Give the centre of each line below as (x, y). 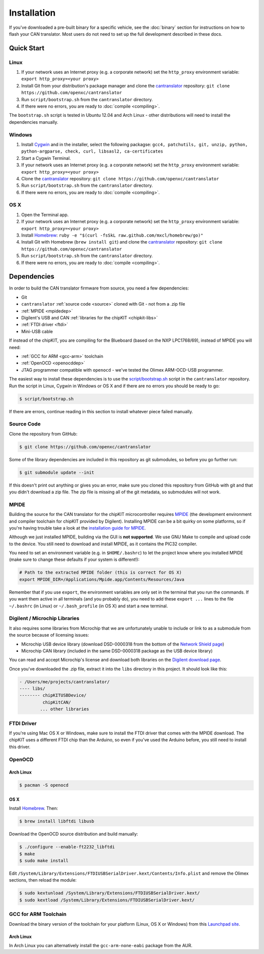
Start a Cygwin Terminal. (46, 158)
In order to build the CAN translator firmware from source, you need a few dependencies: (99, 288)
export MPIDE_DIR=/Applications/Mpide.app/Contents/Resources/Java (102, 579)
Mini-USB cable (37, 331)
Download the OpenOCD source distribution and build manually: (74, 834)
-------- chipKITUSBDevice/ (53, 695)
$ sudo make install (44, 861)
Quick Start (27, 48)
